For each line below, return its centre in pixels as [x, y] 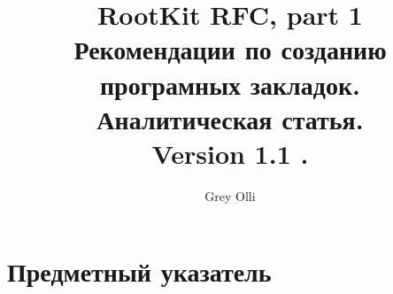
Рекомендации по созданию [230, 49]
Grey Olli [230, 195]
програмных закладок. [230, 84]
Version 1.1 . [230, 153]
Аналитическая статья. [230, 118]
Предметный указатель [139, 271]
